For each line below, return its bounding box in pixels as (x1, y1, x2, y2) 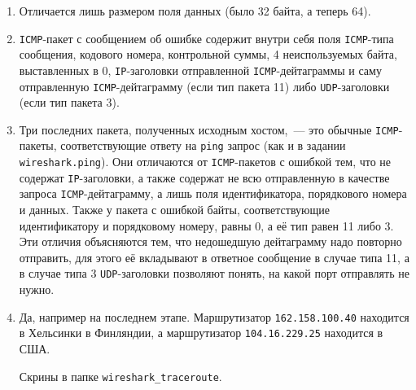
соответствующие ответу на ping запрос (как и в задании (60, 137, 346, 154)
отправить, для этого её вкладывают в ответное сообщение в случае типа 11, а (19, 248, 409, 265)
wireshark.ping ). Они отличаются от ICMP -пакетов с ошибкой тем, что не (19, 153, 392, 170)
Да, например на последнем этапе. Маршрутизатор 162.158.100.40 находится (19, 308, 409, 325)
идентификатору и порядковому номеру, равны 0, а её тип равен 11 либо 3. (19, 217, 394, 234)
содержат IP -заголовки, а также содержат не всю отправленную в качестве (19, 169, 390, 186)
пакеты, (19, 137, 57, 154)
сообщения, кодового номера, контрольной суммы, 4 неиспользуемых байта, (19, 46, 397, 63)
